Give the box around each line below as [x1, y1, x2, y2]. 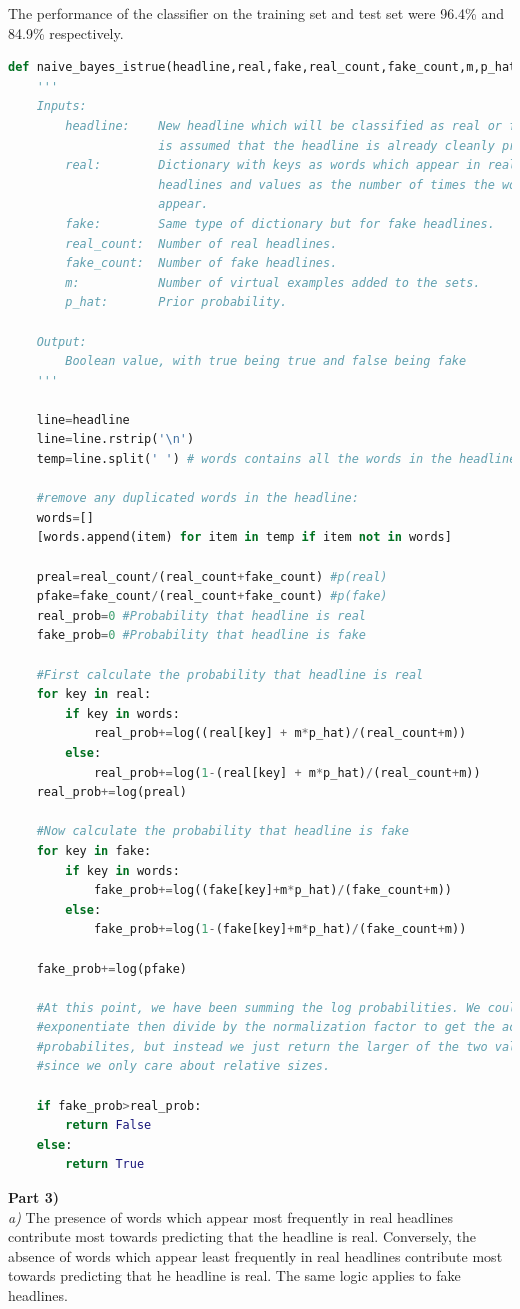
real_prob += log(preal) [36, 785, 187, 800]
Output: [36, 334, 87, 349]
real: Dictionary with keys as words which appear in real [65, 158, 517, 173]
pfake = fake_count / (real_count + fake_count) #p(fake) [36, 589, 388, 604]
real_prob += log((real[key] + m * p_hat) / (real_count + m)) [93, 726, 467, 741]
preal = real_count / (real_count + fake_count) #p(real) [36, 569, 388, 584]
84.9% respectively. [8, 22, 124, 43]
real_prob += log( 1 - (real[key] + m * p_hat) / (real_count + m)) [93, 765, 481, 780]
